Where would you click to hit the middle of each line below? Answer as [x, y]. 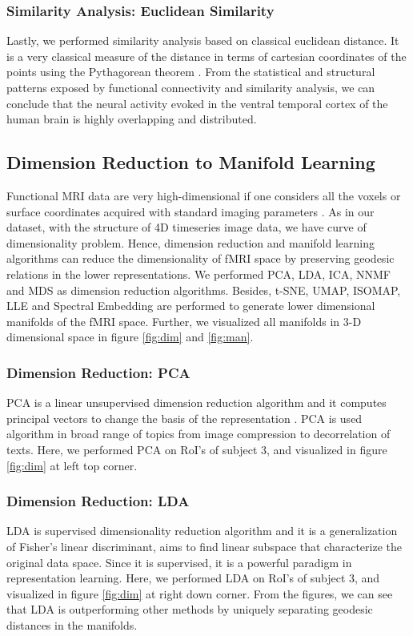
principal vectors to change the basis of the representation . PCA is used [184, 418]
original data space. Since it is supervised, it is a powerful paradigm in [179, 562]
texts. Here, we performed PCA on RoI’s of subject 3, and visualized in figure [197, 449]
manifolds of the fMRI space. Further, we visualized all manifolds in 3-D [184, 321]
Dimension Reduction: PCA [98, 372]
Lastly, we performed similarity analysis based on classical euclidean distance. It [203, 40]
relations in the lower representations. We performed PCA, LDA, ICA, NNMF [198, 274]
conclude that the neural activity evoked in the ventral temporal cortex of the [197, 103]
